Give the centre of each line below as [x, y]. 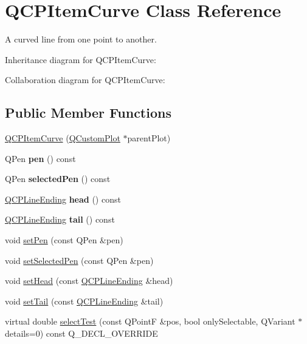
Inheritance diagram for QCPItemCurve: [81, 59]
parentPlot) [149, 138]
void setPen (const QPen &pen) [64, 240]
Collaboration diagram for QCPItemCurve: [85, 80]
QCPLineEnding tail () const [60, 219]
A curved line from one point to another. [81, 39]
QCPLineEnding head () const [63, 199]
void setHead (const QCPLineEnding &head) [89, 281]
